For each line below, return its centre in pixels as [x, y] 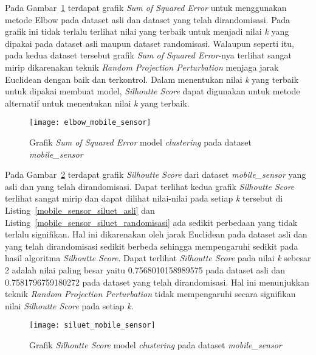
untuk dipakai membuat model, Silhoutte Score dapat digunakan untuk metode [153, 91]
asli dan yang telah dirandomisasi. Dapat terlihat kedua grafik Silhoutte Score [150, 186]
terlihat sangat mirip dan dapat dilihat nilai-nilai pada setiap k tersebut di [144, 198]
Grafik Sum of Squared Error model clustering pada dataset [140, 142]
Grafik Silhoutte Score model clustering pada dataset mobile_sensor [156, 344]
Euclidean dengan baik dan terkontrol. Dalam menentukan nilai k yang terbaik [152, 79]
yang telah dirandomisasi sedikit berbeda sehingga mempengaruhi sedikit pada [152, 246]
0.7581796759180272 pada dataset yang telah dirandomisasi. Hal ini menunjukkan [157, 282]
